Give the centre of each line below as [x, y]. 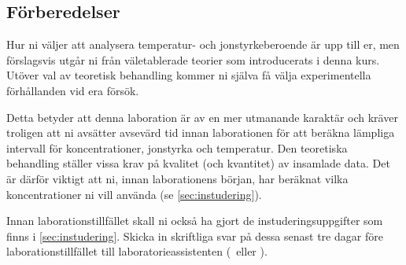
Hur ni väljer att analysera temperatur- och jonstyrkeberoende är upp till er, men [203, 44]
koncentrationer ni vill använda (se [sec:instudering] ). [134, 194]
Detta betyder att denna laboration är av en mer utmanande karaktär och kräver [202, 117]
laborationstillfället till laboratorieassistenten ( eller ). [137, 251]
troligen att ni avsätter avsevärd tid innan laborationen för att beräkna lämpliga [201, 132]
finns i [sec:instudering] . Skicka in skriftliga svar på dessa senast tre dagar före [195, 236]
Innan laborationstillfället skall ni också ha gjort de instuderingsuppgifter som [195, 221]
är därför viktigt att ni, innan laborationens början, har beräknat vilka [177, 178]
